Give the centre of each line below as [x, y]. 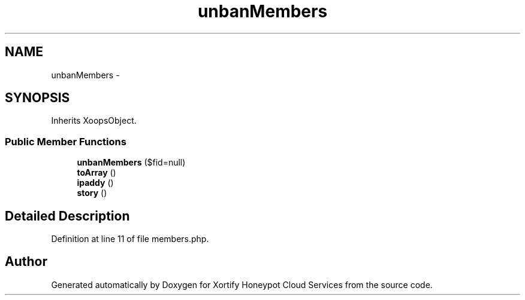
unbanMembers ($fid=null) [131, 163]
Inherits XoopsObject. [94, 121]
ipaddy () [95, 183]
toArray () [96, 173]
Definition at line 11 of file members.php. [130, 239]
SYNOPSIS [37, 98]
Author [26, 262]
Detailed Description [67, 216]
